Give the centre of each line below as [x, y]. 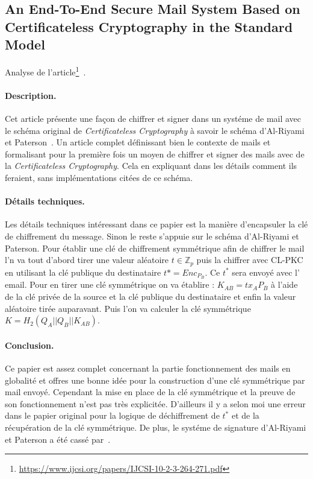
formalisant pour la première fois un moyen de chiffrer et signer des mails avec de [155, 154]
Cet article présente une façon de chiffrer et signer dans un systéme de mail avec [153, 119]
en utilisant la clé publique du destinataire [83, 272]
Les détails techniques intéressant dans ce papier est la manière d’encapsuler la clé [156, 224]
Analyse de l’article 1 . [45, 71]
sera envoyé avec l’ [266, 272]
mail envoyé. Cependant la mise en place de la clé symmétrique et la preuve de [150, 392]
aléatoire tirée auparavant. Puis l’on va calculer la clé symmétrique [128, 308]
